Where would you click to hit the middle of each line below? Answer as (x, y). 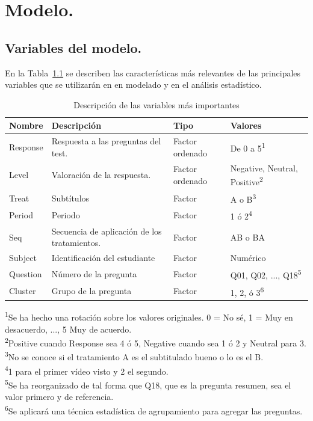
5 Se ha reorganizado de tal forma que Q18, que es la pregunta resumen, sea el (148, 384)
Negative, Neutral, (264, 167)
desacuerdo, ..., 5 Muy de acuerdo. (68, 329)
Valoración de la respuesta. (101, 175)
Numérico (248, 258)
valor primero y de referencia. (59, 397)
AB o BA (247, 237)
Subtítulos (70, 198)
